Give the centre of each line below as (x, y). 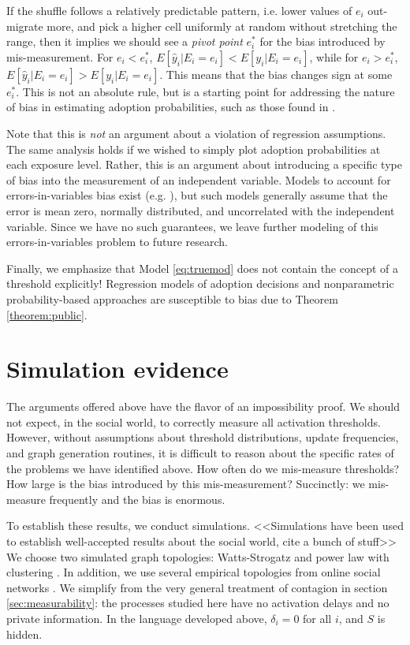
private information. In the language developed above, (137, 618)
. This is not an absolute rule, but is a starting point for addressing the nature (205, 91)
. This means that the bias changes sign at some (276, 74)
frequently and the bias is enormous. (137, 499)
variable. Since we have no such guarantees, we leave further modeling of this (192, 226)
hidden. (24, 634)
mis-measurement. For (60, 56)
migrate (25, 26)
